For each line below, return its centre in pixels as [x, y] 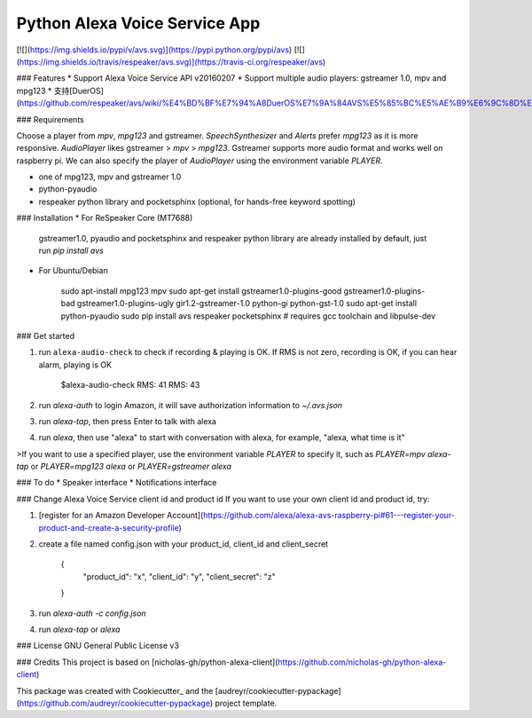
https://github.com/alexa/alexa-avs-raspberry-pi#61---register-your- [329, 516]
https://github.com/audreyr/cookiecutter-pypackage [114, 703]
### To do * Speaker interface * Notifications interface [117, 483]
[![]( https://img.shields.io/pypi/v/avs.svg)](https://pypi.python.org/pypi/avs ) [154, 50]
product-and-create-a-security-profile [109, 527]
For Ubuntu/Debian [73, 271]
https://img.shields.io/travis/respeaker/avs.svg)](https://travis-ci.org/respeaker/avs [171, 61]
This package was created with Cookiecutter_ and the [115, 690]
